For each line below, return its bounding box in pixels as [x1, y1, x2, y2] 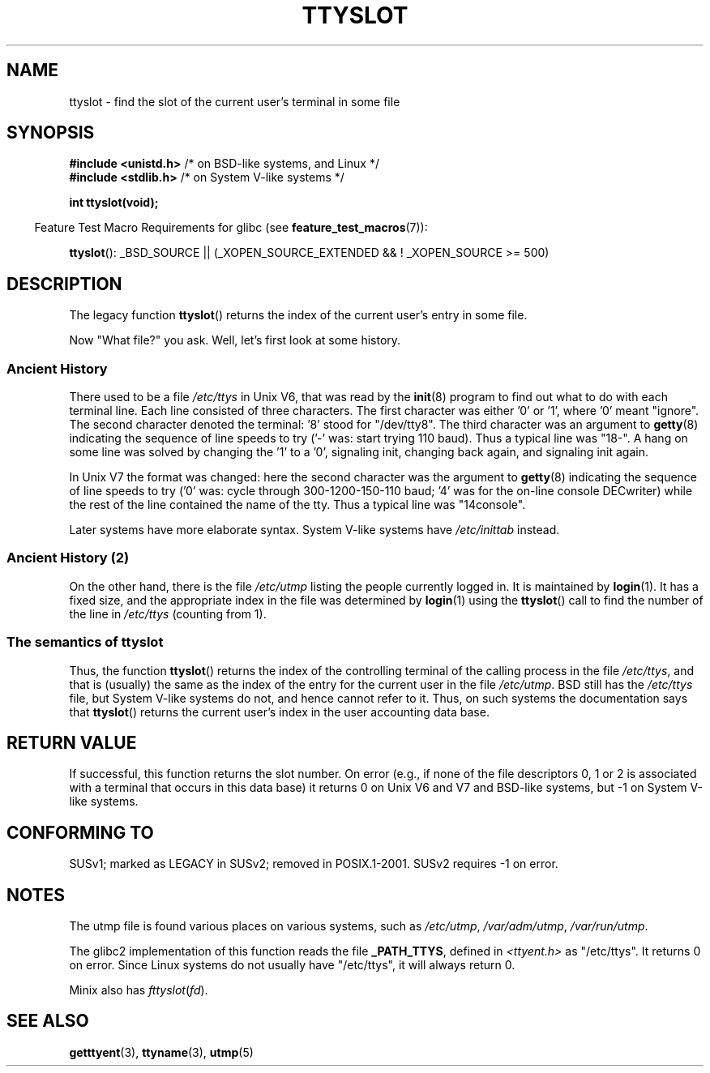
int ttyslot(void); [69, 195, 159, 210]
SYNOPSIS [6, 122, 95, 143]
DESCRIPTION [6, 273, 122, 294]
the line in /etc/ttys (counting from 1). [69, 606, 267, 621]
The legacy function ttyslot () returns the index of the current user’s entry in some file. [69, 308, 528, 323]
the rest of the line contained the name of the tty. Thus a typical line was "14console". [69, 498, 526, 512]
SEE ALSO [6, 1011, 89, 1032]
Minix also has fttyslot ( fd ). [69, 983, 208, 998]
